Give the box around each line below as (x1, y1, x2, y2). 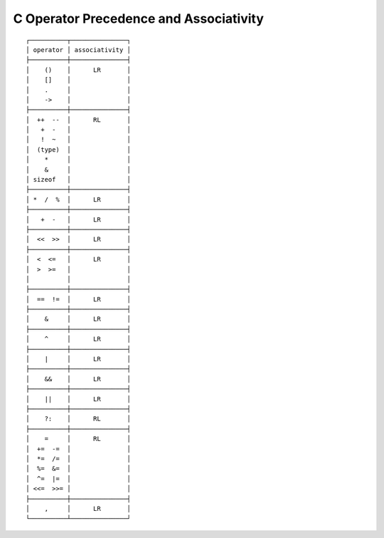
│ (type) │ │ (26, 145, 132, 153)
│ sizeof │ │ (26, 175, 132, 184)
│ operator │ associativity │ (26, 46, 132, 53)
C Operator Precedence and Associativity (13, 11, 265, 26)
